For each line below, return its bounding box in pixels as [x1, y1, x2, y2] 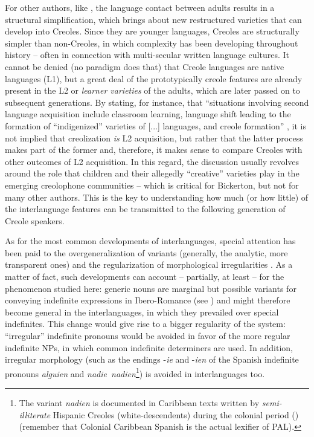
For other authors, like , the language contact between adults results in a [5, 1, 275, 13]
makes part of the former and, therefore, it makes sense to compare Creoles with [5, 143, 303, 156]
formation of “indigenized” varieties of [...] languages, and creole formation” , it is [5, 119, 306, 132]
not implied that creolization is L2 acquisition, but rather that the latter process [5, 131, 303, 144]
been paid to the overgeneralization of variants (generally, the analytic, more [5, 246, 288, 259]
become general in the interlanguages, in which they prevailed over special [5, 305, 279, 318]
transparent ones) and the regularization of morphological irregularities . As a [5, 258, 293, 271]
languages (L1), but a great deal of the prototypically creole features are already [5, 72, 303, 85]
